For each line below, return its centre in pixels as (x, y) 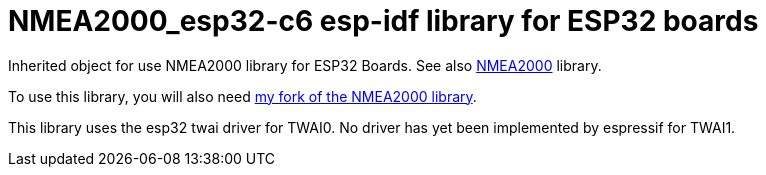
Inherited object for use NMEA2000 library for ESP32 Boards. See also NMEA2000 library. (305, 65)
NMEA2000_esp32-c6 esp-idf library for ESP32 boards (383, 21)
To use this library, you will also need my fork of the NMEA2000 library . (242, 96)
